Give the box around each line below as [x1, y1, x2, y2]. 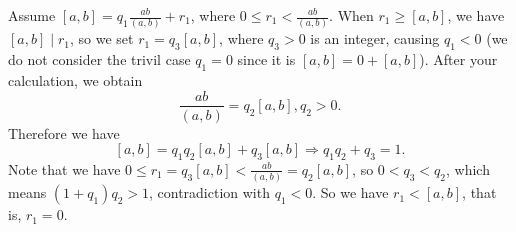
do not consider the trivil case [8, 49, 191, 70]
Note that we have [8, 158, 121, 179]
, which [446, 158, 490, 179]
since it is [237, 49, 296, 70]
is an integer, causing [310, 28, 440, 49]
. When [329, 5, 374, 25]
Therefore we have [8, 122, 120, 143]
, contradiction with [148, 182, 270, 203]
